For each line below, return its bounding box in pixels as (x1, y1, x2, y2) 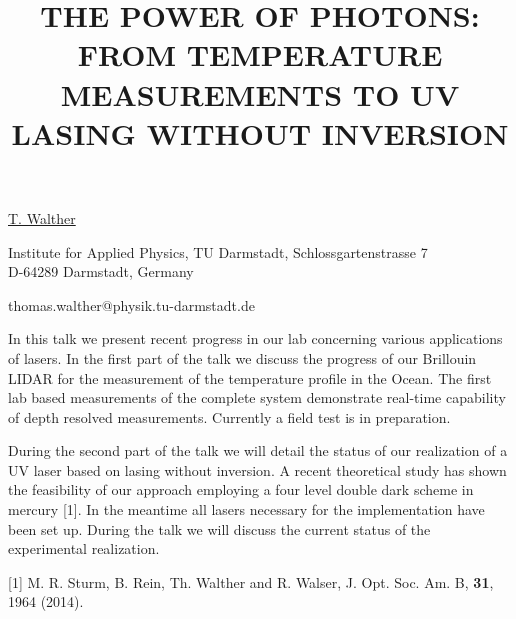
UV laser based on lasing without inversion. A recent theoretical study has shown (8, 459, 507, 480)
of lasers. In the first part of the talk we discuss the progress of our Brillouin (8, 347, 477, 368)
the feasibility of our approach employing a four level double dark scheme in (8, 479, 474, 500)
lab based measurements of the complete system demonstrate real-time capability (8, 387, 506, 408)
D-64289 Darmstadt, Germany (8, 261, 194, 282)
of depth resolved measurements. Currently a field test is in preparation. (8, 406, 451, 427)
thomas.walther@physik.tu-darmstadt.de (8, 294, 255, 315)
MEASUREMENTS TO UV (60, 73, 460, 114)
